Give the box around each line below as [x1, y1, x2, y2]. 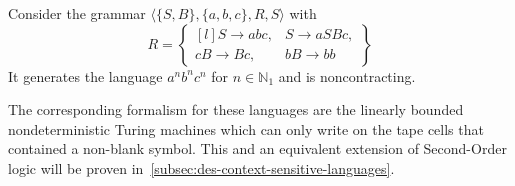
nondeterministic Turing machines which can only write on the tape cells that [8, 118, 484, 139]
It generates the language [8, 65, 163, 86]
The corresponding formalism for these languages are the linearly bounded [8, 99, 464, 120]
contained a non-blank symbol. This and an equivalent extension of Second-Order [8, 138, 507, 159]
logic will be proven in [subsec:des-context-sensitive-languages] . [8, 157, 395, 178]
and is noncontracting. [278, 65, 416, 86]
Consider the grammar [8, 3, 146, 23]
